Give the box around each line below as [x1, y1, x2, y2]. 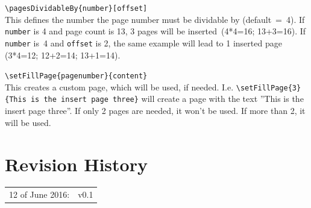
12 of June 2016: [9, 188, 70, 201]
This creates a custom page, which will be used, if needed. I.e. [5, 80, 234, 93]
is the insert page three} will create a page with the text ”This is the [30, 92, 304, 105]
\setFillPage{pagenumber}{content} [5, 72, 148, 81]
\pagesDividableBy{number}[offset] [5, 4, 148, 13]
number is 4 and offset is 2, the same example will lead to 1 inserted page [5, 36, 282, 49]
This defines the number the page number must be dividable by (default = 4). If [5, 13, 305, 25]
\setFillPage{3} [236, 83, 301, 92]
